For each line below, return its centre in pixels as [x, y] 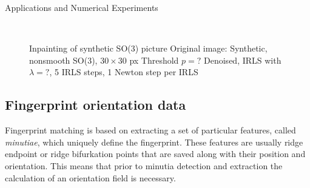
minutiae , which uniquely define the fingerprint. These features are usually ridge [154, 142]
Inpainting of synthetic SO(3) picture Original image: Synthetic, [148, 48]
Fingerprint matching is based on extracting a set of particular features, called [150, 130]
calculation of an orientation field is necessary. [90, 177]
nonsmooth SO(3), [63, 60]
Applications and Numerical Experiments [82, 7]
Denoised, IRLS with [243, 60]
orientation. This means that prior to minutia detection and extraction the [144, 165]
